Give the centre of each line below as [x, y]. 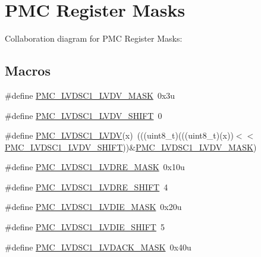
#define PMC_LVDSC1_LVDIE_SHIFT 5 [85, 227]
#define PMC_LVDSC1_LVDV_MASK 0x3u [90, 95]
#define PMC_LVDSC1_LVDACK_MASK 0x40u [98, 247]
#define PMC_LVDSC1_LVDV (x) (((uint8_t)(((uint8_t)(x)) [119, 135]
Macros [28, 70]
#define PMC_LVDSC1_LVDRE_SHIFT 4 [87, 187]
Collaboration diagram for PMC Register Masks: [94, 38]
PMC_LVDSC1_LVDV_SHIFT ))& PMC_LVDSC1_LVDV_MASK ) [131, 147]
